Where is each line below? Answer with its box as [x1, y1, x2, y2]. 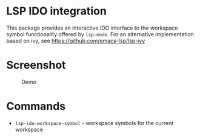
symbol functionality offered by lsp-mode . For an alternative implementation [6, 30, 194, 37]
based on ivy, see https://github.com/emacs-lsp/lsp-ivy [6, 37, 145, 44]
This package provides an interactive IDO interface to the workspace [6, 24, 178, 31]
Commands [6, 100, 66, 113]
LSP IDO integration [6, 4, 107, 18]
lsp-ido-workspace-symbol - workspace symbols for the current [15, 119, 174, 126]
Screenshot [6, 59, 66, 72]
